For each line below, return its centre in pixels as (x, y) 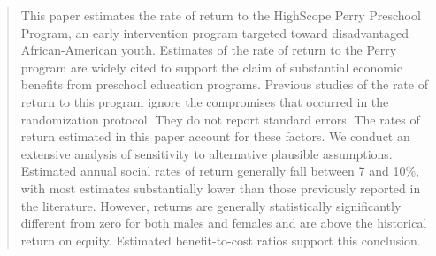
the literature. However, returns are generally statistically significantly (211, 205)
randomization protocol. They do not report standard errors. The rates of (220, 119)
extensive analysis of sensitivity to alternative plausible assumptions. (207, 153)
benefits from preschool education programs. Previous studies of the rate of (224, 84)
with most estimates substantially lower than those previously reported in (221, 188)
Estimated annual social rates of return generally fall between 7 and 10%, (220, 171)
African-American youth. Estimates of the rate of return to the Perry (209, 50)
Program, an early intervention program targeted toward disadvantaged (214, 32)
